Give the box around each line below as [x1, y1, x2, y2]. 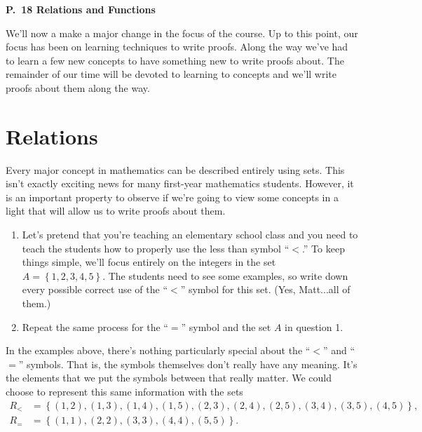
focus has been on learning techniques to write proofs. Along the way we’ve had [6, 39, 348, 54]
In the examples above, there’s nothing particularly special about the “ [6, 343, 311, 358]
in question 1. [285, 319, 343, 334]
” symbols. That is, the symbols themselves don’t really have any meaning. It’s [18, 356, 358, 371]
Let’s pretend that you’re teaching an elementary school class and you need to [22, 227, 358, 242]
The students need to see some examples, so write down [108, 268, 348, 283]
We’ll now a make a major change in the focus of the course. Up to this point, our [6, 25, 358, 40]
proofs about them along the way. [6, 80, 150, 95]
